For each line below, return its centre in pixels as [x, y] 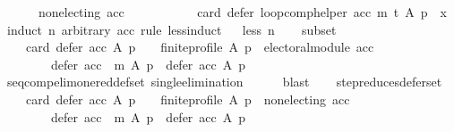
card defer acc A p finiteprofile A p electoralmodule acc [200, 47]
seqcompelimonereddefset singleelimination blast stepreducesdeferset [224, 82]
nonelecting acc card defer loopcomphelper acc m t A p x [242, 12]
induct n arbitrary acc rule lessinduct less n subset [171, 29]
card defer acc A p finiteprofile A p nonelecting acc [188, 99]
